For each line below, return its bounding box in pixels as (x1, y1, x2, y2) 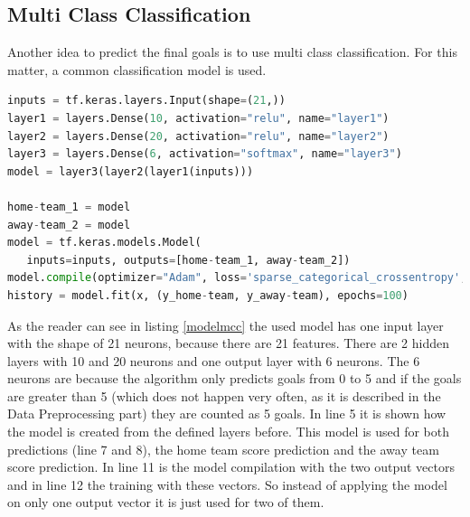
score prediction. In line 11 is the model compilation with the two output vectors (7, 457, 455, 476)
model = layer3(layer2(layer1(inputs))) (7, 164, 254, 178)
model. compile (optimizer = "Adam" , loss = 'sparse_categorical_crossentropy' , (7, 271, 467, 285)
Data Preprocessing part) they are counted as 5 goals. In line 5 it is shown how (7, 404, 446, 423)
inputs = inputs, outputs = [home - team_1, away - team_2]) (26, 253, 351, 267)
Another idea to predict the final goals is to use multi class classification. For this (7, 42, 457, 61)
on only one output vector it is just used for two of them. (7, 493, 324, 512)
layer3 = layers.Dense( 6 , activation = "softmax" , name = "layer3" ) (7, 147, 402, 161)
